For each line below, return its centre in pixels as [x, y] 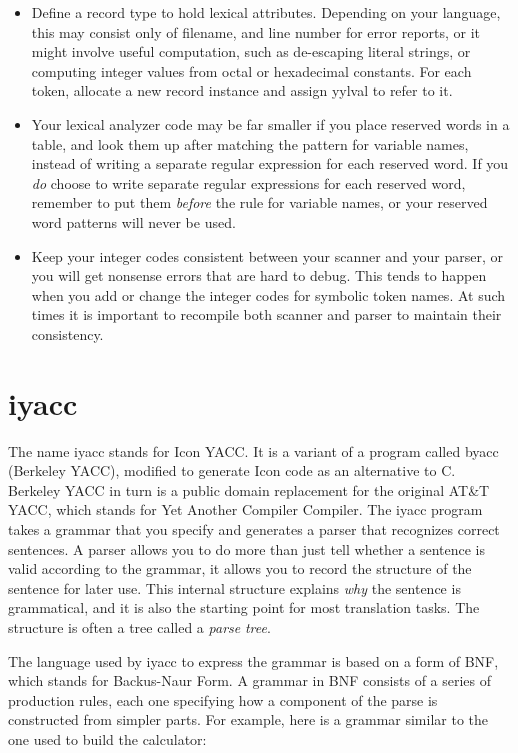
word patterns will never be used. [133, 221]
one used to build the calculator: [107, 738]
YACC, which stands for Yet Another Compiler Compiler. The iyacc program [245, 509]
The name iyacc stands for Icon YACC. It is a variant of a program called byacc [253, 450]
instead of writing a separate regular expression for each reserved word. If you [270, 163]
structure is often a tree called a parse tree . [139, 626]
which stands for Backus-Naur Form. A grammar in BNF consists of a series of [250, 680]
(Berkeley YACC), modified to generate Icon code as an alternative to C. [232, 470]
